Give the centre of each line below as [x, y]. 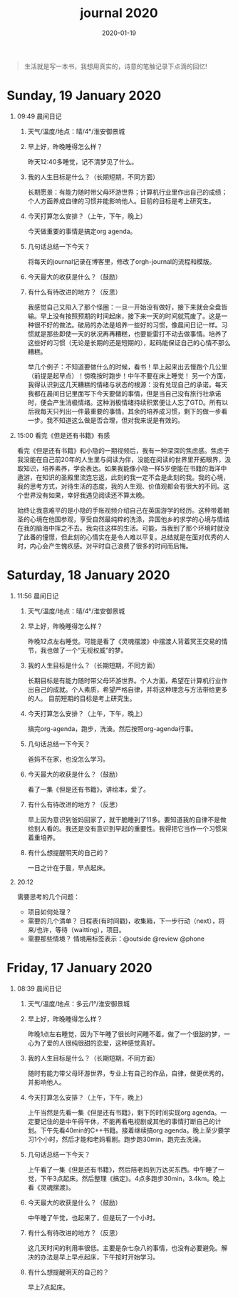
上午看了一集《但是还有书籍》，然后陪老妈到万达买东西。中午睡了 [123, 1169]
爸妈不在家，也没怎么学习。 [68, 759]
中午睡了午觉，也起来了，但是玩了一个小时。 [93, 1217]
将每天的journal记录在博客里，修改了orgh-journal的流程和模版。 [121, 261]
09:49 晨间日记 [39, 116]
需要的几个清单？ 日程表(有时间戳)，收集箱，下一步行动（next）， [123, 921]
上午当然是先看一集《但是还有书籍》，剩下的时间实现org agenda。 [124, 1112]
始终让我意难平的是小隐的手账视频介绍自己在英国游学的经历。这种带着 [120, 510]
